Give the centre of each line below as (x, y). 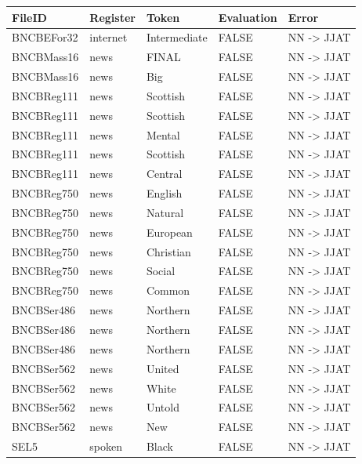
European (169, 232)
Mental (163, 134)
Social (161, 271)
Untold (163, 407)
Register (112, 17)
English (164, 193)
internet (109, 37)
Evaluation (248, 17)
